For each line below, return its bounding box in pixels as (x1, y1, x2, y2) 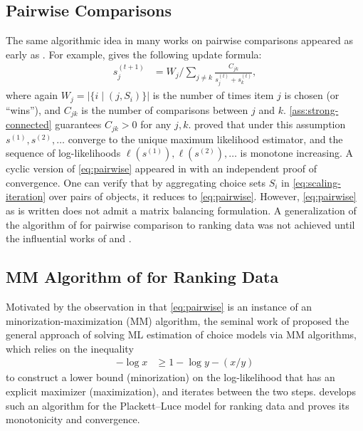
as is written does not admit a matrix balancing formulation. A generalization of (6, 202, 357, 217)
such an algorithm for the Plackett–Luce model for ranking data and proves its (6, 398, 349, 412)
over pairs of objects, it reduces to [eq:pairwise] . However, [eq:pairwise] (48, 189, 357, 204)
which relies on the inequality (6, 341, 134, 355)
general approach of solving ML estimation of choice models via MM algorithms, (6, 327, 357, 342)
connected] (6, 117, 52, 132)
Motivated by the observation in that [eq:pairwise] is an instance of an (6, 298, 312, 313)
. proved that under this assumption (188, 117, 346, 132)
